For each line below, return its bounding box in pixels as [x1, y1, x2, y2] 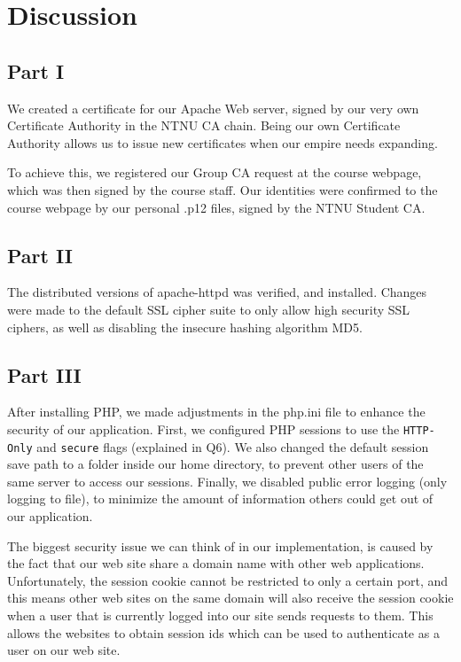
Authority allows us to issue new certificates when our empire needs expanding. [7, 133, 438, 152]
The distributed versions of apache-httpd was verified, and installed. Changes [7, 283, 427, 301]
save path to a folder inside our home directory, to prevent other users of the [7, 455, 424, 473]
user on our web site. [7, 641, 121, 659]
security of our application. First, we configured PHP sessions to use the [7, 419, 400, 438]
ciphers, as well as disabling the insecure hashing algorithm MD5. [7, 317, 363, 336]
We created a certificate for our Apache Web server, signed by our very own [7, 98, 419, 117]
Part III [7, 361, 82, 388]
